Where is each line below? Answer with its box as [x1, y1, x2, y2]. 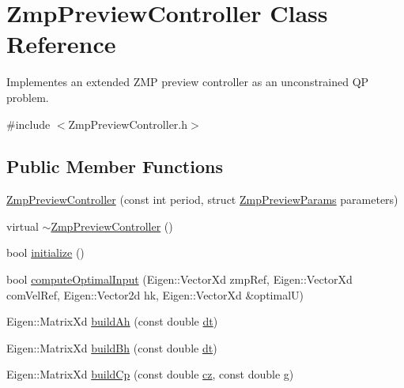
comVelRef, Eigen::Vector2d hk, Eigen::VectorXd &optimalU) [6, 286, 304, 303]
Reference [6, 28, 116, 60]
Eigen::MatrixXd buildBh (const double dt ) [6, 339, 217, 356]
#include [6, 115, 51, 132]
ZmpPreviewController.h [68, 115, 188, 132]
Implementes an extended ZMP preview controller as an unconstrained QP [6, 73, 369, 90]
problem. [6, 89, 49, 105]
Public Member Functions [6, 154, 223, 179]
